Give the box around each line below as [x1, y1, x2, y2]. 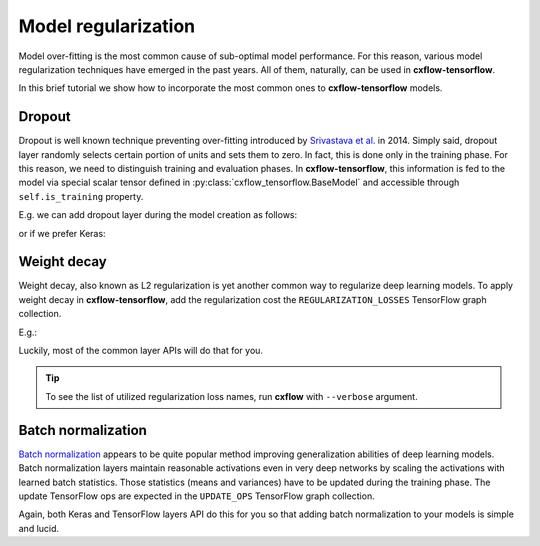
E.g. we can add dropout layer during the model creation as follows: [18, 209, 298, 221]
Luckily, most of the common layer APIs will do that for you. [18, 345, 264, 357]
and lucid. [18, 522, 60, 534]
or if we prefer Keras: [18, 227, 106, 239]
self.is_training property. [18, 190, 144, 202]
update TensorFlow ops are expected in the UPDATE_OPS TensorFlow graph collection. [18, 490, 375, 502]
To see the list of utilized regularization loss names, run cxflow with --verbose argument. [45, 390, 419, 402]
